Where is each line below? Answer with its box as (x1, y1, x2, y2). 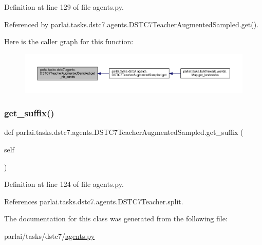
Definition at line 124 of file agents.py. (4, 179, 124, 189)
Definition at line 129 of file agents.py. (4, 2, 124, 12)
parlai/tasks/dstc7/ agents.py (4, 231, 95, 241)
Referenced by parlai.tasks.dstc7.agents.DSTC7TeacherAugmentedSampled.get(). (4, 19, 259, 29)
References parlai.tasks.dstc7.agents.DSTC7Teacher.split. (4, 196, 183, 206)
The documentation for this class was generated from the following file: (4, 213, 228, 224)
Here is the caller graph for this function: (4, 36, 134, 47)
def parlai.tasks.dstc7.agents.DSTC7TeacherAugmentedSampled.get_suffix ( (4, 127, 244, 137)
